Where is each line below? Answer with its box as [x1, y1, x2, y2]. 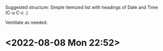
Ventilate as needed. [5, 20, 48, 25]
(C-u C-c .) [5, 10, 28, 16]
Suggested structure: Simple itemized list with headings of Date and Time [5, 5, 158, 10]
